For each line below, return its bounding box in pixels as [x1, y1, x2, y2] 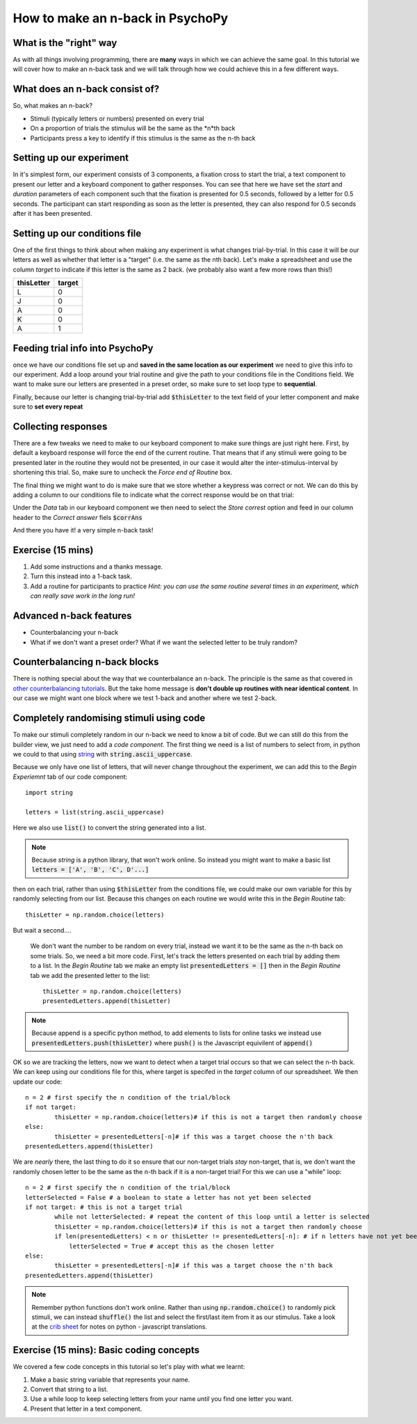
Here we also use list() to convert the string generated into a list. [13, 823, 206, 832]
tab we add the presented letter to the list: [30, 971, 151, 979]
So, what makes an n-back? [13, 102, 93, 110]
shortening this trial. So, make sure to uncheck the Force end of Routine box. [13, 468, 233, 477]
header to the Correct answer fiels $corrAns [13, 513, 142, 521]
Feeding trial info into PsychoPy [13, 342, 154, 354]
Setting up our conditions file [13, 227, 142, 239]
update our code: [13, 1077, 63, 1086]
